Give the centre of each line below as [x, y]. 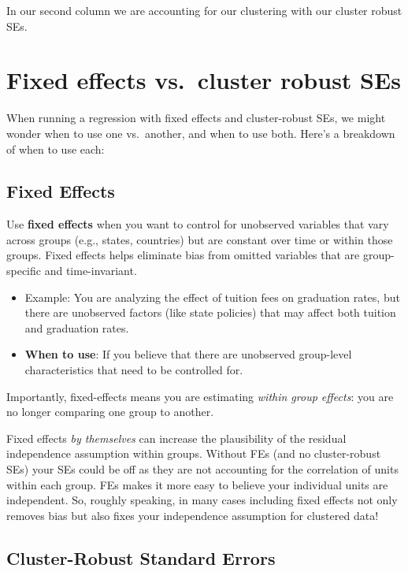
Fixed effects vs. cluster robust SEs [204, 80]
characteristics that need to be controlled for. [134, 370]
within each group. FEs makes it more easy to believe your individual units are [197, 484]
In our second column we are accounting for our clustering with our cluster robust [204, 10]
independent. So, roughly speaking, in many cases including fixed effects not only [202, 500]
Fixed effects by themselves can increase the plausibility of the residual [176, 438]
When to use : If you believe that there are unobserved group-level [188, 354]
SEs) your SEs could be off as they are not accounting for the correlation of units [202, 469]
